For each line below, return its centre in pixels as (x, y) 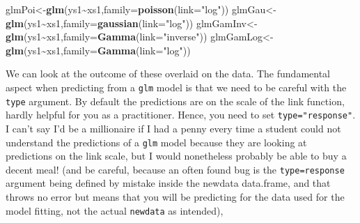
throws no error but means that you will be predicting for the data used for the (175, 197)
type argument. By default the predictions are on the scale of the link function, (175, 101)
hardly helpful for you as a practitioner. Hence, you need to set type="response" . (181, 115)
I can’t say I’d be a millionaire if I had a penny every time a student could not (173, 128)
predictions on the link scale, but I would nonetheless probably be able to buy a (176, 156)
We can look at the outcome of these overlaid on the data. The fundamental (168, 74)
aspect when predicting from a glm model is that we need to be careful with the (176, 87)
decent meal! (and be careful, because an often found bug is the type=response (175, 169)
